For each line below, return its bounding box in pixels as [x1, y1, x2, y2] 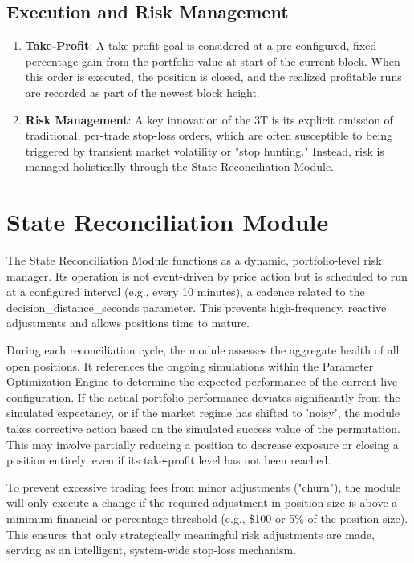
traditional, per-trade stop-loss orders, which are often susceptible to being [25, 127, 393, 144]
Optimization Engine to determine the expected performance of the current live [6, 373, 398, 390]
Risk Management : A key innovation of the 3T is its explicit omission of [25, 111, 393, 128]
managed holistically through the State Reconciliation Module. [25, 158, 334, 175]
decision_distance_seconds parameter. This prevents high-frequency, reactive [6, 298, 387, 315]
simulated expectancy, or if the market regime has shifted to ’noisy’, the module [6, 404, 400, 421]
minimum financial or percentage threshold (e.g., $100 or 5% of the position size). [6, 509, 408, 526]
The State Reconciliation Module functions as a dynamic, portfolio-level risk [6, 252, 382, 269]
